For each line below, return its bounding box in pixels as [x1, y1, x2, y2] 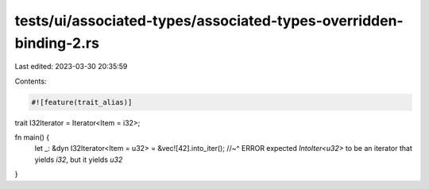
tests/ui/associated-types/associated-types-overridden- [14, 12, 404, 29]
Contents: [14, 76, 47, 86]
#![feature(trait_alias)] [31, 98, 133, 106]
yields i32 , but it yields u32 [34, 155, 123, 164]
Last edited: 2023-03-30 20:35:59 [14, 62, 128, 71]
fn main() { [14, 133, 50, 142]
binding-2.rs [14, 34, 99, 52]
